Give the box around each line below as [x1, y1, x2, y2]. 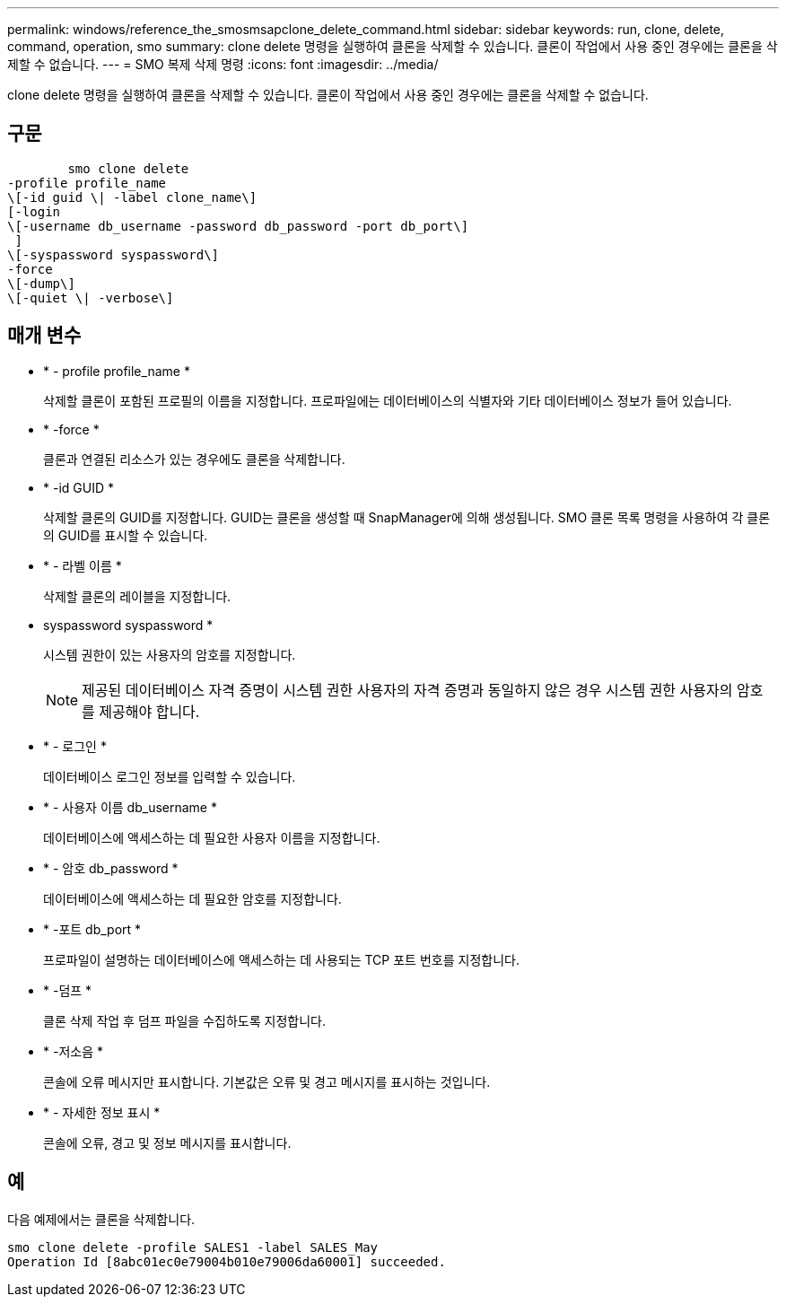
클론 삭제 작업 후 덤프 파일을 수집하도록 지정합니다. [43, 1012, 326, 1028]
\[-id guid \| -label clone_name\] [7, 189, 258, 205]
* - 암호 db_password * [43, 860, 179, 876]
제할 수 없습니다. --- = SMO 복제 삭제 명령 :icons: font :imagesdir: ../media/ [7, 57, 439, 72]
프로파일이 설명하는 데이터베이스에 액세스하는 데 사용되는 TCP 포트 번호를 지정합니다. [43, 951, 520, 967]
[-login [7, 204, 61, 219]
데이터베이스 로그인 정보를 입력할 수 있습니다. [43, 768, 296, 784]
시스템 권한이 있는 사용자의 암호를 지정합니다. [43, 646, 296, 662]
